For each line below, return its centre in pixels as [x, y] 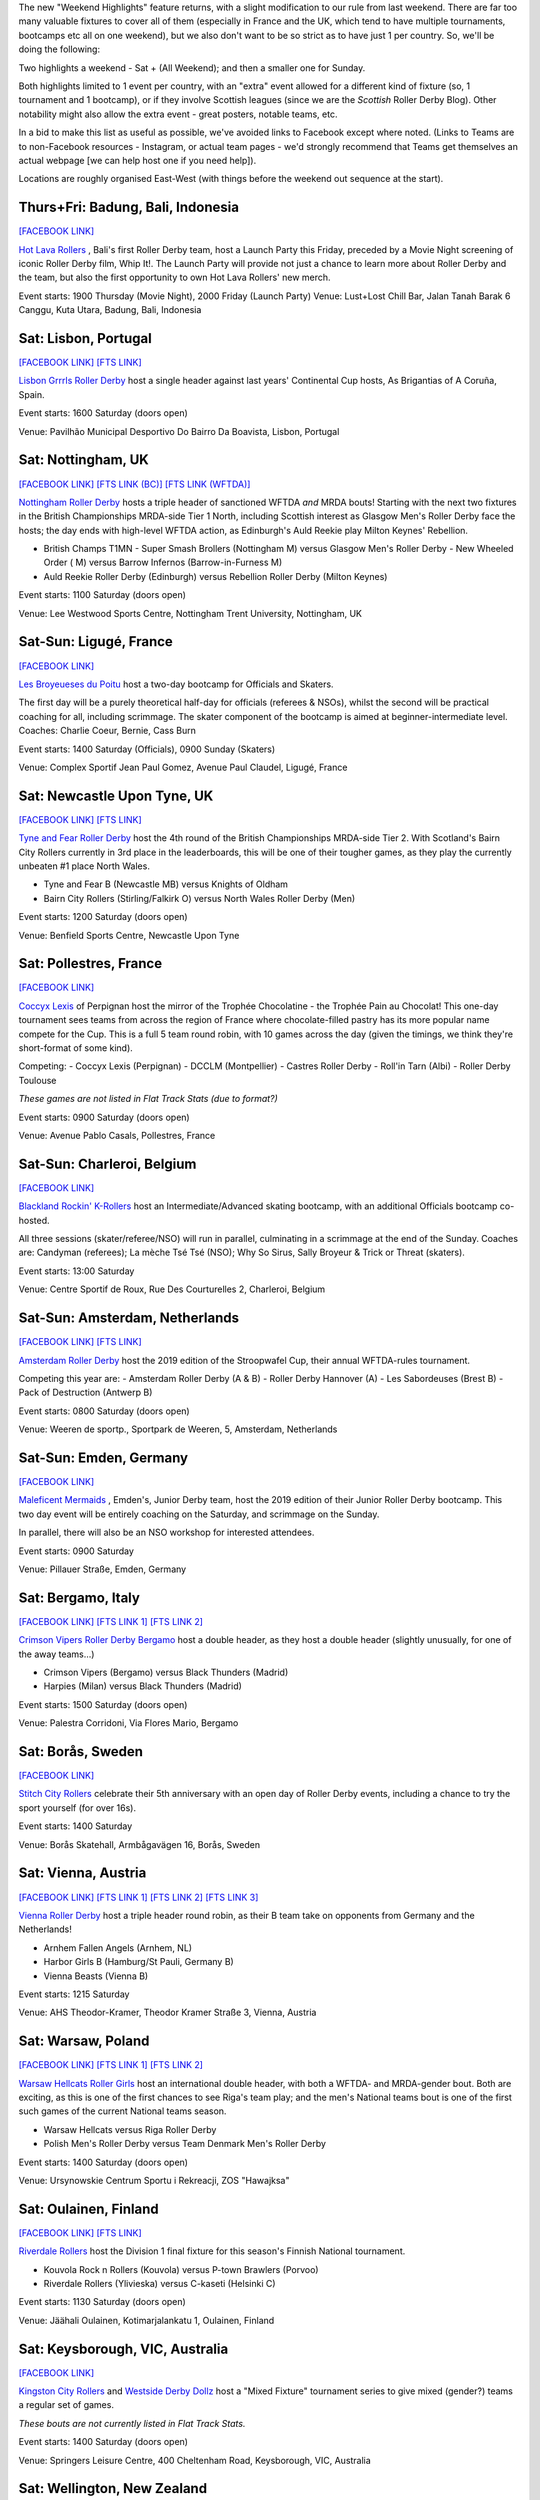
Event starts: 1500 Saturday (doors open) [103, 1704]
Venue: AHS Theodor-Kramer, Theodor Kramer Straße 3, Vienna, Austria [167, 2012]
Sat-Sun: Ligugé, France [96, 641]
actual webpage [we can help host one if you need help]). [137, 160]
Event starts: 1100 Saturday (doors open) [102, 595]
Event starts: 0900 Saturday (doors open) [104, 1117]
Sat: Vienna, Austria [82, 1873]
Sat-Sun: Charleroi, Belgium [107, 1163]
